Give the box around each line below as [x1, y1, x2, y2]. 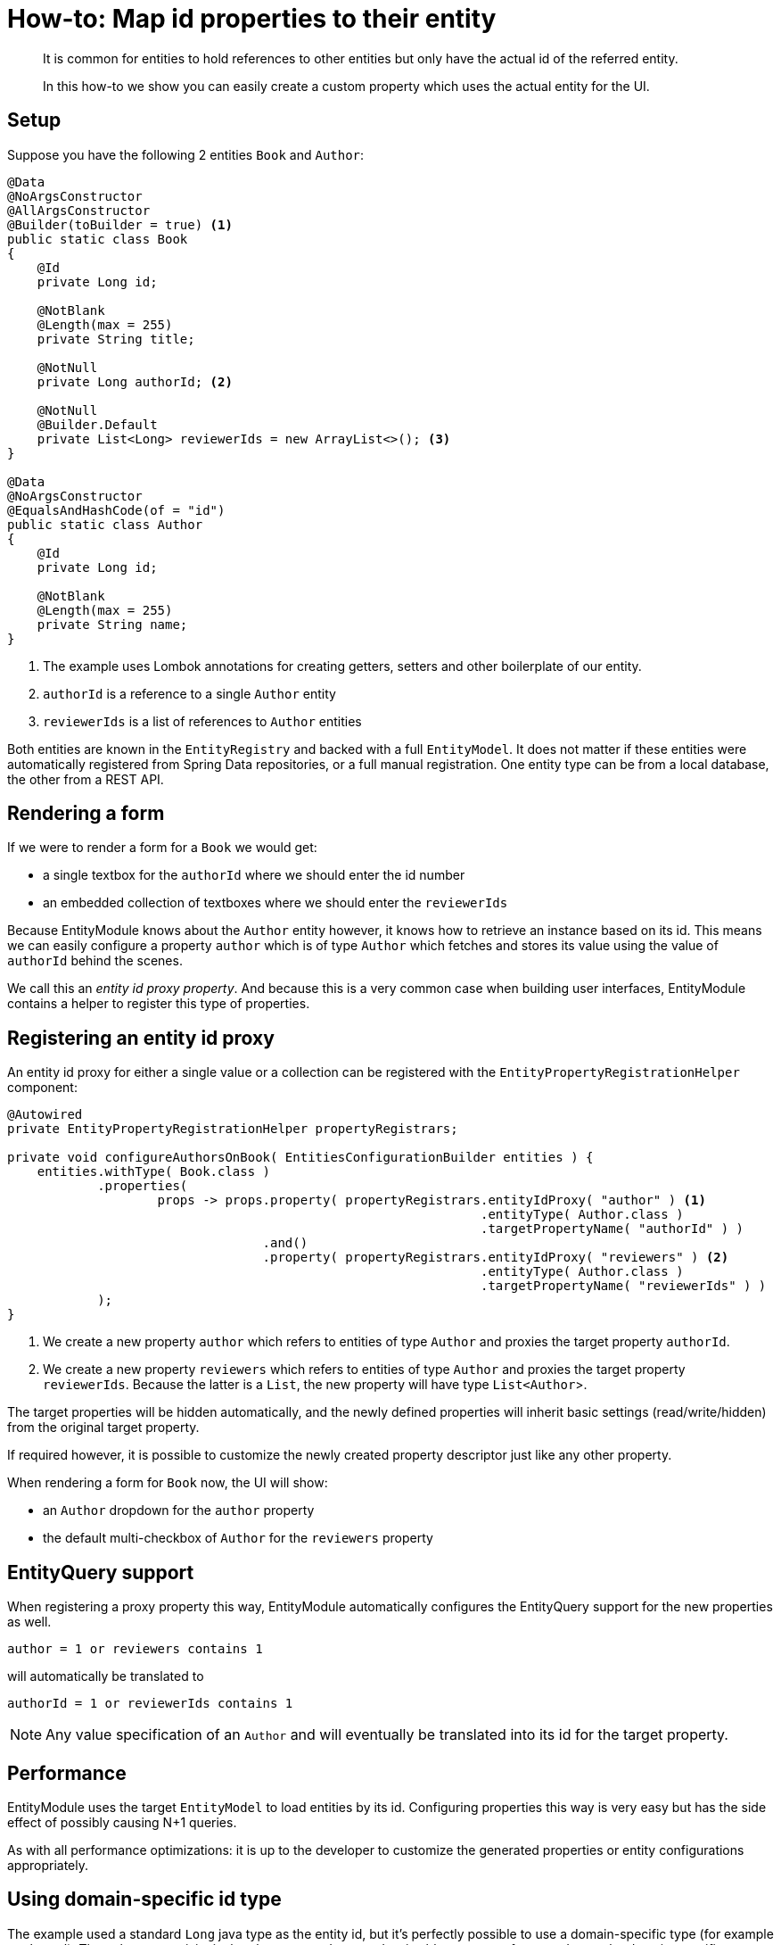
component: [7, 1080, 78, 1096]
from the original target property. [7, 1419, 200, 1436]
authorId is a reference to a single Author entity [43, 685, 336, 701]
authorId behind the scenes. [7, 953, 183, 969]
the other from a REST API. [7, 771, 164, 787]
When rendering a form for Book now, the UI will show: [7, 1475, 328, 1491]
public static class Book [7, 231, 188, 246]
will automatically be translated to [7, 1668, 204, 1684]
